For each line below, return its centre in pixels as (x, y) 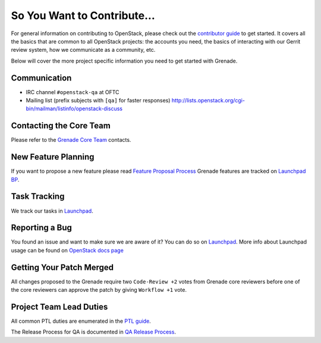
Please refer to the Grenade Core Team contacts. (71, 140)
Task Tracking (38, 197)
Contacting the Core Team (61, 126)
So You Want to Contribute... (83, 15)
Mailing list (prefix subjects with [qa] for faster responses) (98, 101)
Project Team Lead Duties (59, 307)
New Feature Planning (53, 157)
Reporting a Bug (42, 228)
